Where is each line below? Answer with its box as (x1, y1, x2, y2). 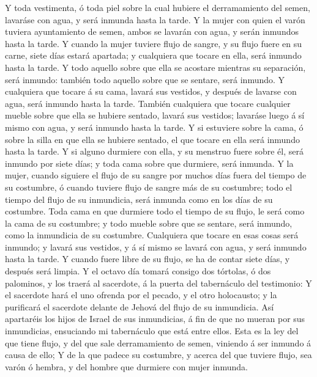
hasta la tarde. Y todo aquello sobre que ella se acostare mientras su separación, (5, 60, 306, 73)
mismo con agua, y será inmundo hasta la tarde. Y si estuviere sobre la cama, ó (5, 120, 304, 133)
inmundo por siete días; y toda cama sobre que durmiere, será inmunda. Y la (5, 156, 294, 169)
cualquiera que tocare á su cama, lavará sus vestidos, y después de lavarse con (5, 85, 297, 98)
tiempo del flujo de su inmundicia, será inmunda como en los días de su (5, 192, 273, 205)
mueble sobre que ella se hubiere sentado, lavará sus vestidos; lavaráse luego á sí (5, 109, 305, 122)
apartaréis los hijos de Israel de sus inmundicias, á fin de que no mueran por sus (5, 312, 305, 325)
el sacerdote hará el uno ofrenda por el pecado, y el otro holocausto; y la (5, 288, 277, 301)
